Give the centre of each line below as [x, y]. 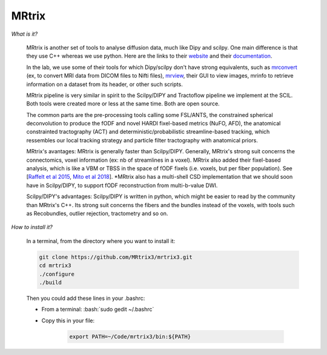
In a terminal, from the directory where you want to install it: [101, 241]
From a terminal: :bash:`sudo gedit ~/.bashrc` [98, 310]
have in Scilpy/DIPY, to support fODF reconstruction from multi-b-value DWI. [122, 185]
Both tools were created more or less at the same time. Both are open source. [123, 104]
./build [50, 282]
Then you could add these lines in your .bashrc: [86, 298]
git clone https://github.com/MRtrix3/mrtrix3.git [116, 257]
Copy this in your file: [68, 320]
